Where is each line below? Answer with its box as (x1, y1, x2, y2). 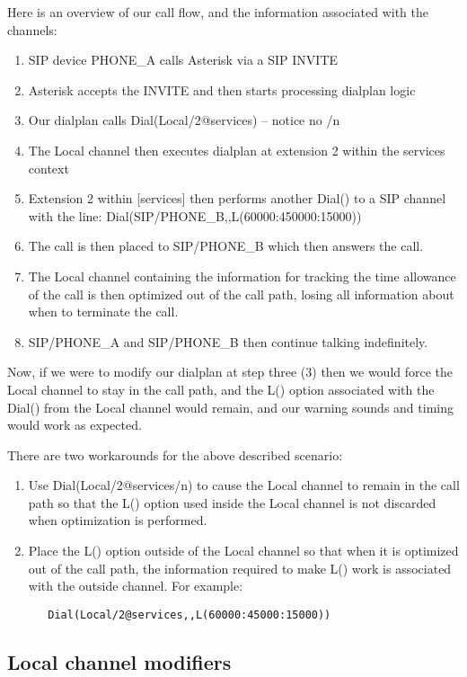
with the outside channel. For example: (28, 576, 243, 595)
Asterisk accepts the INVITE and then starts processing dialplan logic (28, 80, 416, 99)
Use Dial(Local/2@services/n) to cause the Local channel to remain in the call (28, 476, 460, 494)
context (28, 158, 69, 177)
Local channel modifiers (7, 647, 232, 675)
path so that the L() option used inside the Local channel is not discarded (28, 493, 436, 512)
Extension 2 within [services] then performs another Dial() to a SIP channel (28, 189, 446, 208)
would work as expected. (7, 415, 142, 434)
